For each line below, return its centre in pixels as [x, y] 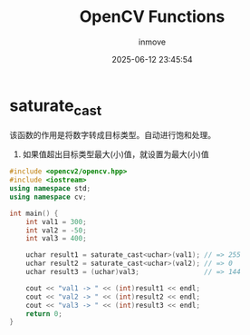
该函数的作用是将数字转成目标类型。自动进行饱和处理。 [112, 135]
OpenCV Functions [152, 17]
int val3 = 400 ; [57, 239]
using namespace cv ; [48, 197]
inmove [152, 42]
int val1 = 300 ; [57, 222]
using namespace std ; [50, 189]
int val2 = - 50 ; [57, 230]
